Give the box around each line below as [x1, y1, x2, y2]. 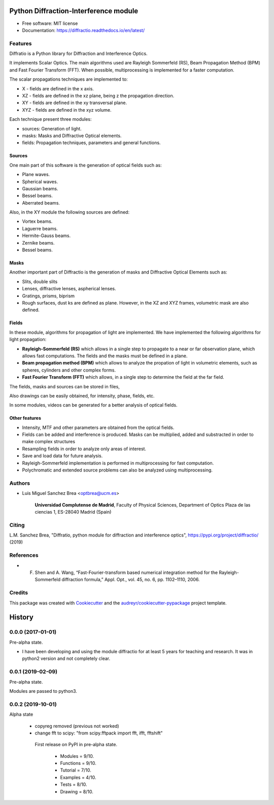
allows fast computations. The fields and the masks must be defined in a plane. [22, 353, 188, 359]
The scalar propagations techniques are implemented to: [9, 76, 128, 82]
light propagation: [9, 337, 47, 343]
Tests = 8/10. [60, 782, 87, 788]
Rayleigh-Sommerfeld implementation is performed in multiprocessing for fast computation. [22, 460, 214, 466]
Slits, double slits [22, 278, 58, 284]
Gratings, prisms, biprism [22, 292, 75, 299]
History [9, 613, 34, 622]
